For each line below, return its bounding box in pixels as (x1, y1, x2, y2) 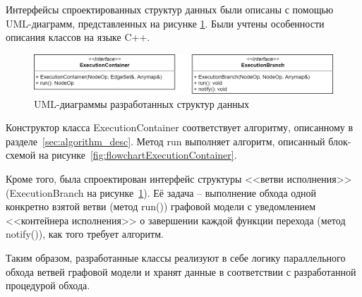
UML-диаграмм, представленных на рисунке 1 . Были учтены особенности (6, 16, 325, 30)
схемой (6, 147, 36, 162)
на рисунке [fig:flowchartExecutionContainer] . (38, 147, 237, 162)
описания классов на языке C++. (6, 30, 150, 44)
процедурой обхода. (6, 278, 90, 293)
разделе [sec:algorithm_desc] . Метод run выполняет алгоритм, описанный (6, 133, 325, 148)
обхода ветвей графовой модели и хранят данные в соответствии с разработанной (6, 264, 356, 279)
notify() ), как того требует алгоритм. (6, 226, 164, 241)
